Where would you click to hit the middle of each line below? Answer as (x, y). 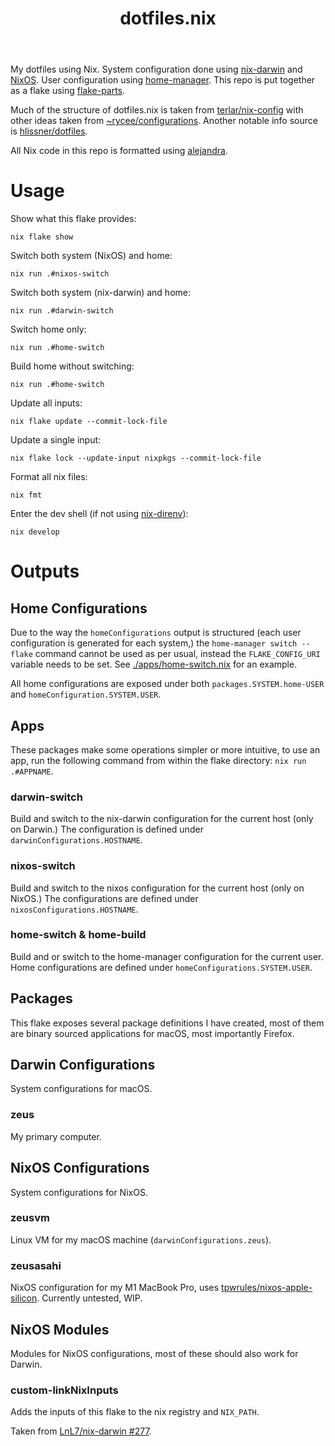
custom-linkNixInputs (64, 1390)
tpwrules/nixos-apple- (267, 1288)
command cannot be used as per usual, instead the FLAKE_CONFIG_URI (177, 654)
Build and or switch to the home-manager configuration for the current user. (167, 956)
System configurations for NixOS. (79, 1192)
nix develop (35, 532)
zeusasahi (36, 1265)
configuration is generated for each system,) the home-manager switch (154, 643)
